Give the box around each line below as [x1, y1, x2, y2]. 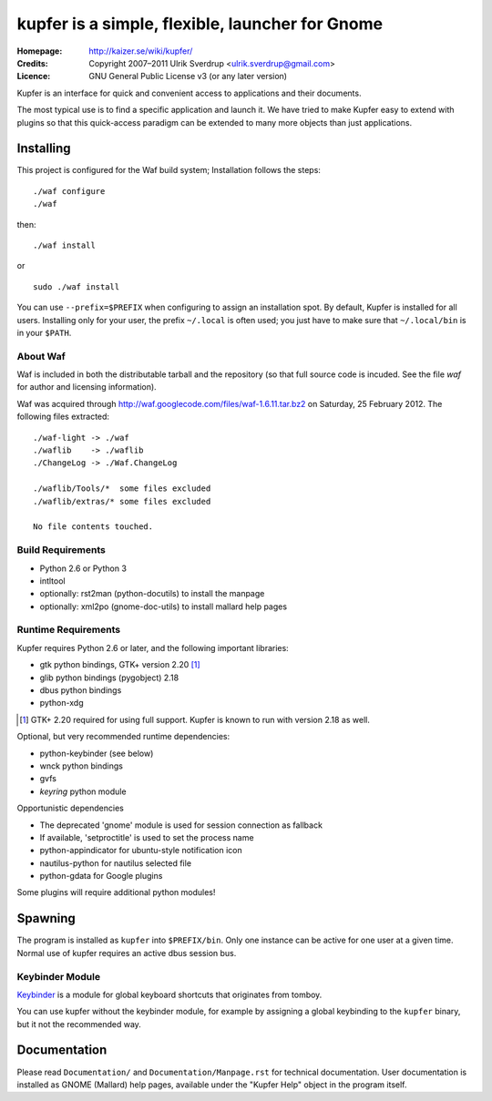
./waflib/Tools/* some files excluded [33, 484, 211, 494]
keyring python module [39, 786, 127, 797]
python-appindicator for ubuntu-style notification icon [39, 845, 243, 856]
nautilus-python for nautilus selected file [39, 857, 191, 869]
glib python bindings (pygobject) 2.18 [39, 672, 179, 683]
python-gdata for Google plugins [39, 871, 163, 882]
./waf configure [33, 186, 106, 196]
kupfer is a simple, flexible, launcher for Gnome [16, 14, 383, 34]
